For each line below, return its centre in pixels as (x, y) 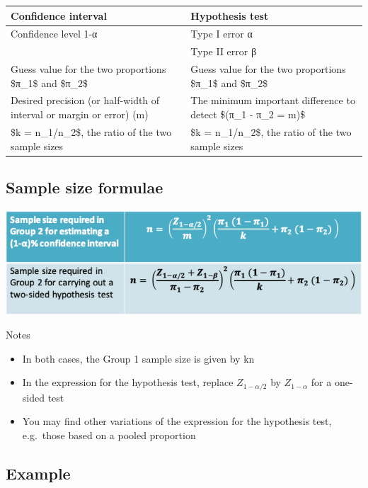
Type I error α (222, 34)
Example (38, 473)
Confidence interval (59, 15)
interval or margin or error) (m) (80, 114)
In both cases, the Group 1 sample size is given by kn (138, 358)
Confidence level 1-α (54, 34)
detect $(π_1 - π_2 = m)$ (248, 114)
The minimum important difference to (273, 100)
